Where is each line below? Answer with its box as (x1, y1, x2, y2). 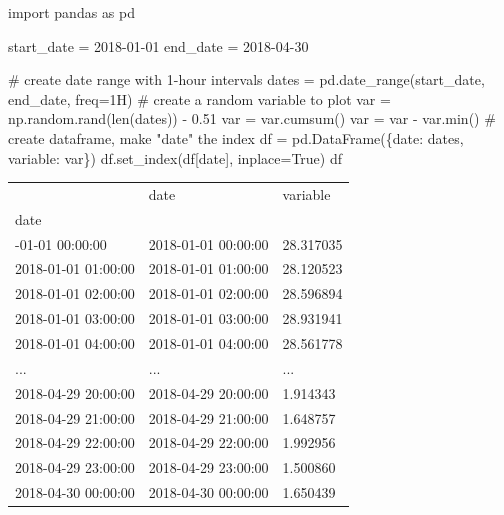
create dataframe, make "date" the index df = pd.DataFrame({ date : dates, (8, 127, 464, 148)
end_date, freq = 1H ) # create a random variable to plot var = (8, 88, 391, 109)
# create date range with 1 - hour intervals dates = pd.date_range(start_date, (8, 69, 485, 90)
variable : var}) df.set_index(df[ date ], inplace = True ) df (8, 147, 343, 168)
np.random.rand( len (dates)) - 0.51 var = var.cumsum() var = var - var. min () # (8, 108, 496, 129)
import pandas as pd (8, 2, 136, 22)
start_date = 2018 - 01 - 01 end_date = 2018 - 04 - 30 (8, 35, 309, 56)
